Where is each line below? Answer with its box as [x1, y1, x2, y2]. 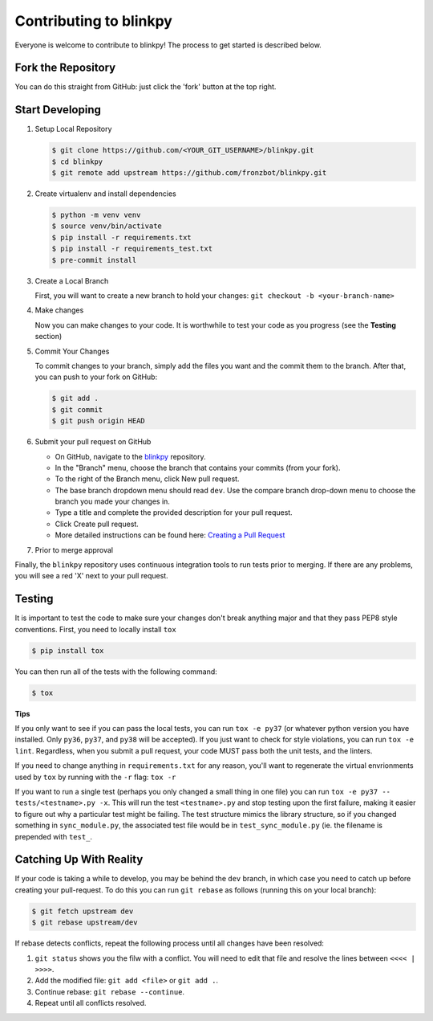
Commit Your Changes [34, 346, 110, 356]
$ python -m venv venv [51, 210, 141, 220]
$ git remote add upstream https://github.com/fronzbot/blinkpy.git [51, 169, 327, 178]
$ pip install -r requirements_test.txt [51, 244, 212, 253]
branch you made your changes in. [55, 496, 170, 506]
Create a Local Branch [34, 276, 109, 285]
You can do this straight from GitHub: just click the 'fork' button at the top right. [14, 82, 277, 92]
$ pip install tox [31, 646, 104, 655]
